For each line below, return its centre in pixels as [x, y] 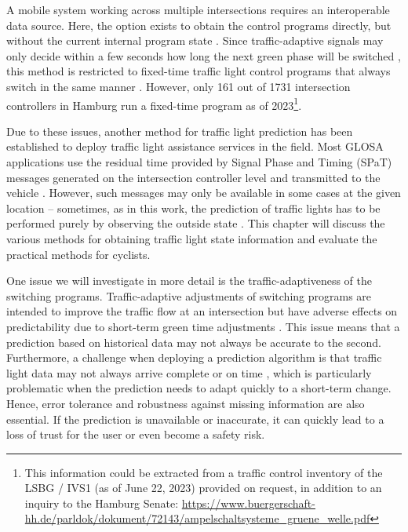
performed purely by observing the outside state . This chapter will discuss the [196, 223]
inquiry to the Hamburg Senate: [102, 503]
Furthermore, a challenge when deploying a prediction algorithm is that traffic [194, 357]
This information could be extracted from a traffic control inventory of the [204, 472]
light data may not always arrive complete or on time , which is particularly [189, 372]
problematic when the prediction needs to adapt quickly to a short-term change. [199, 388]
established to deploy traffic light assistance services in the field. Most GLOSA [195, 146]
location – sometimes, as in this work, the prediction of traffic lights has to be [193, 208]
